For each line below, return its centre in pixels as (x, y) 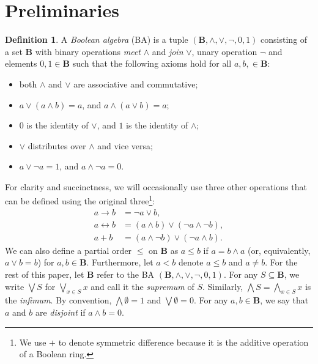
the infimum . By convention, (58, 300)
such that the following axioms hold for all (152, 63)
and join (168, 51)
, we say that (284, 300)
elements (21, 63)
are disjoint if (60, 312)
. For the (281, 262)
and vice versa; (125, 145)
